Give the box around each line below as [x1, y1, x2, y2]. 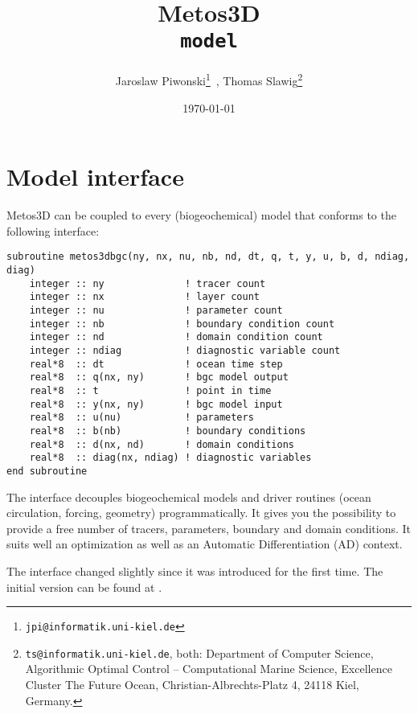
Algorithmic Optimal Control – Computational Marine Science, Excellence [25, 660, 392, 677]
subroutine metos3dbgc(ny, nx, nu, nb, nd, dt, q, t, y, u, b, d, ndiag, [6, 251, 410, 263]
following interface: [6, 222, 100, 239]
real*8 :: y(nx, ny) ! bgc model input [29, 398, 283, 410]
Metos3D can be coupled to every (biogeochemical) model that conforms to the [6, 207, 396, 224]
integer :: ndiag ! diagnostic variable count [29, 345, 341, 356]
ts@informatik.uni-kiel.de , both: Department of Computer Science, [25, 644, 374, 661]
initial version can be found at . [6, 578, 162, 595]
